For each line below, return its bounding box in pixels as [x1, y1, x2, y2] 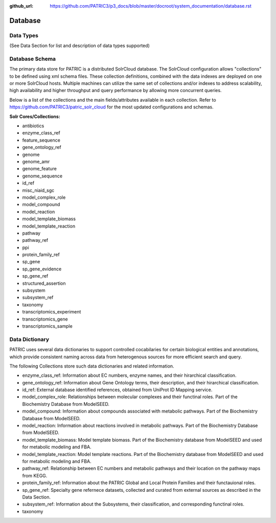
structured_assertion [22, 280, 66, 286]
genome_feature [22, 166, 57, 172]
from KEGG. [22, 472, 48, 479]
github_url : [9, 3, 33, 9]
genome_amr [22, 158, 50, 165]
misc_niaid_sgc [22, 187, 55, 193]
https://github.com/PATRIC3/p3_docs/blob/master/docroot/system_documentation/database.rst [50, 3, 251, 9]
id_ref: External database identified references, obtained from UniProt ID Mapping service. [22, 386, 213, 393]
